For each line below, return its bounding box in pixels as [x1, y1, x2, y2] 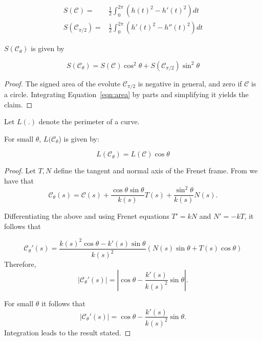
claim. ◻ [4, 99, 33, 109]
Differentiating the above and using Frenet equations [4, 211, 169, 221]
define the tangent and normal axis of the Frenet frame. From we [53, 165, 258, 176]
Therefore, [4, 259, 36, 269]
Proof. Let [4, 165, 36, 176]
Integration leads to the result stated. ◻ [4, 327, 131, 337]
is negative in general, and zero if [138, 78, 242, 88]
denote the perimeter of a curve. [38, 116, 140, 127]
